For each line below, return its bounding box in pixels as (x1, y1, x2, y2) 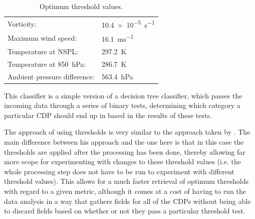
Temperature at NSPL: (8, 46, 78, 56)
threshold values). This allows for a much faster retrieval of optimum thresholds (4, 176, 249, 186)
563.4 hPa (101, 71, 133, 81)
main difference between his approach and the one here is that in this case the (4, 137, 244, 147)
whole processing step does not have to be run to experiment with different (4, 166, 234, 176)
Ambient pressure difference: (8, 71, 95, 81)
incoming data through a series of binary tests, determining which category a (4, 100, 240, 111)
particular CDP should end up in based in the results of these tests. (4, 110, 212, 120)
